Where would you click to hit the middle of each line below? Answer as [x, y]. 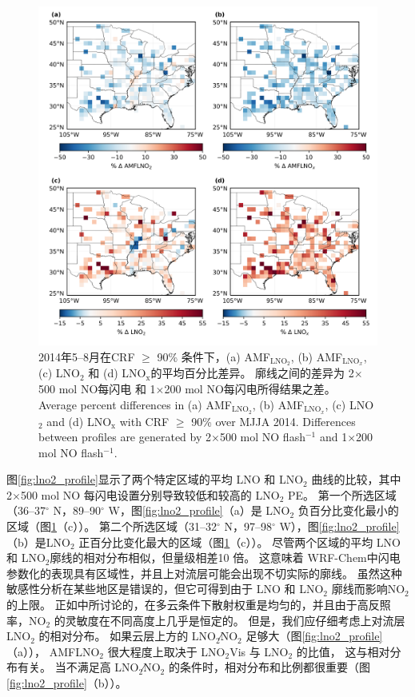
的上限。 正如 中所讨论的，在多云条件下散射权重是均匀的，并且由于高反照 [199, 605]
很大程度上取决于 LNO [166, 651]
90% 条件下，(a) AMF [213, 356]
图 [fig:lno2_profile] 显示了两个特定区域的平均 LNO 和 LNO [155, 479]
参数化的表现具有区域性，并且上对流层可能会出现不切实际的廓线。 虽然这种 [204, 573]
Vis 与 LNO [259, 651]
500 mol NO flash [262, 437]
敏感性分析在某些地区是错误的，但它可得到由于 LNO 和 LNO [165, 589]
